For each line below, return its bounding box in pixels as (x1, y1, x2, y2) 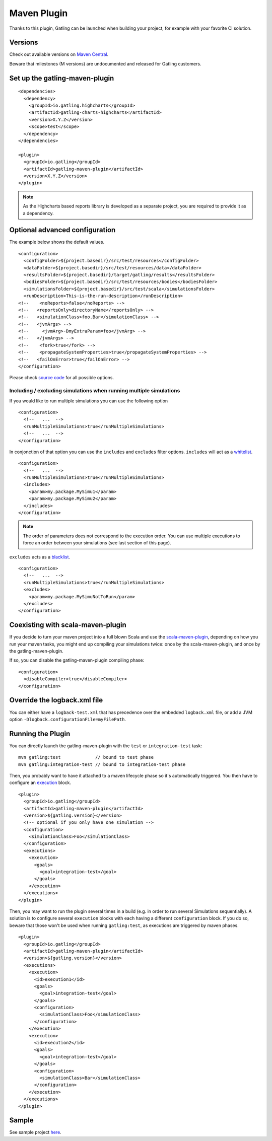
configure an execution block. (9, 779, 72, 786)
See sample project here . (9, 1129, 61, 1135)
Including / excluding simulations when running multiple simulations (9, 387, 180, 394)
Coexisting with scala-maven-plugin (9, 621, 127, 629)
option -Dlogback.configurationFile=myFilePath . (9, 716, 126, 722)
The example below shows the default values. (9, 239, 105, 245)
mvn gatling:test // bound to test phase (18, 754, 154, 760)
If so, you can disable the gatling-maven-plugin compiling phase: (9, 657, 145, 663)
